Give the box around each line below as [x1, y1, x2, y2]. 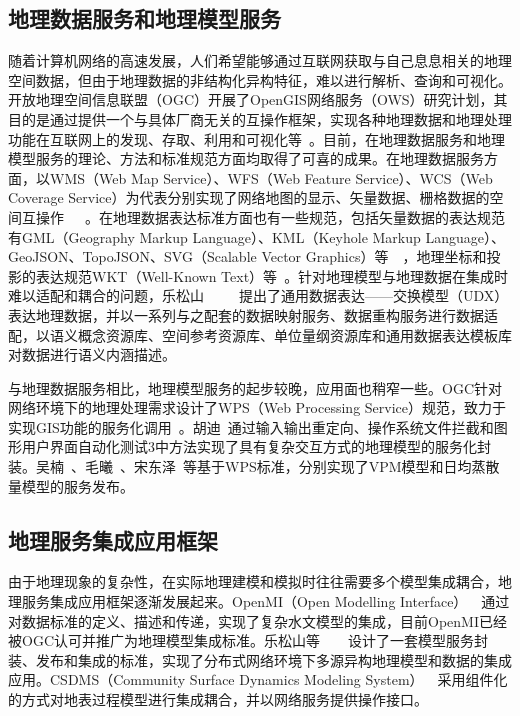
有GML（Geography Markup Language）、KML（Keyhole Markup [8, 226, 421, 247]
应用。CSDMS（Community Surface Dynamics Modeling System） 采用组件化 [8, 669, 508, 690]
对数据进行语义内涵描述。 [8, 344, 176, 365]
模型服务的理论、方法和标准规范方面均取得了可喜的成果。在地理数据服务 [8, 148, 484, 169]
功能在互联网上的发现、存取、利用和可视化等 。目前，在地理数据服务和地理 [8, 128, 505, 149]
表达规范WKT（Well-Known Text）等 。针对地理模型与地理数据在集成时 [35, 265, 509, 286]
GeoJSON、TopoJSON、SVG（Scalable [8, 246, 257, 267]
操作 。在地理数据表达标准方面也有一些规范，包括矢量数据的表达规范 [35, 206, 505, 227]
